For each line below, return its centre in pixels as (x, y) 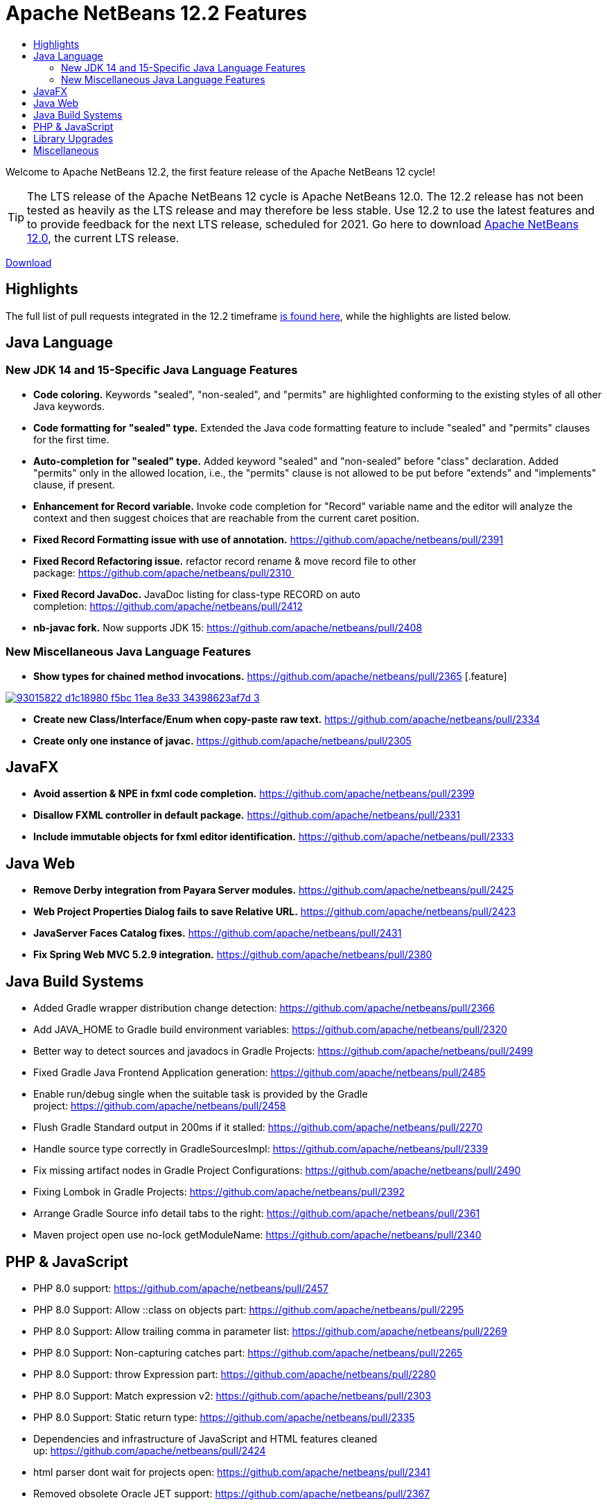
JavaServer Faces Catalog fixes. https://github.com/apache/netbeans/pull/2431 (218, 933)
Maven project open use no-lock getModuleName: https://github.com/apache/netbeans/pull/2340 (257, 1235)
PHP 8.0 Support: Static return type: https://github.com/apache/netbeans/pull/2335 (224, 1417)
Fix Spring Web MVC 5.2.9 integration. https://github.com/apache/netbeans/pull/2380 (233, 955)
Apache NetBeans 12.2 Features (157, 13)
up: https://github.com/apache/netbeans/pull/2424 (150, 1450)
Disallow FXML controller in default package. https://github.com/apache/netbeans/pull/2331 (247, 815)
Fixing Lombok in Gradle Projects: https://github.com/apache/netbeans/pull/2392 (219, 1192)
